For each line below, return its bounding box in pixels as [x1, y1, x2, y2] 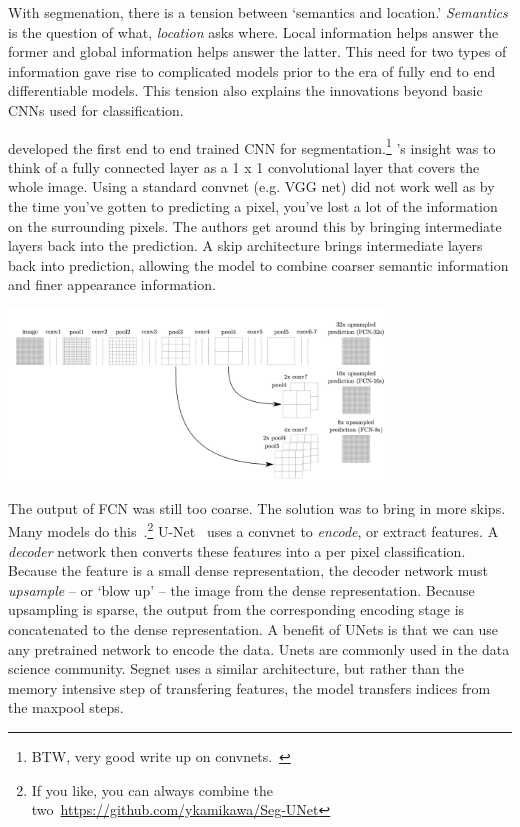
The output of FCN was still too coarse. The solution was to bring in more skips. [8, 497, 506, 518]
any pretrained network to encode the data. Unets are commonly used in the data [8, 638, 510, 659]
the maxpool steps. [8, 697, 124, 718]
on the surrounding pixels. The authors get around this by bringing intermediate [8, 215, 502, 236]
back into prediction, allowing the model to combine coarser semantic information [8, 254, 509, 275]
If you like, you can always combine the [31, 779, 273, 800]
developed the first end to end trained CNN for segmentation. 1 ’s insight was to [8, 134, 496, 158]
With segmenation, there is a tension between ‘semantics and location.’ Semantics [8, 2, 508, 22]
